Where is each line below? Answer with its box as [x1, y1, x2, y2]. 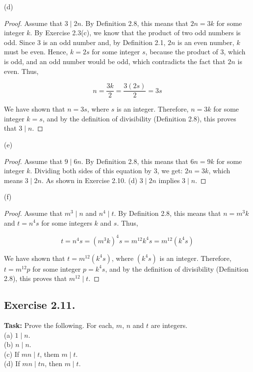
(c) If [4, 349, 20, 359]
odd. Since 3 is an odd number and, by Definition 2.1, [4, 37, 166, 47]
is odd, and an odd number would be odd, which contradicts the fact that [4, 56, 226, 66]
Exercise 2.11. [4, 297, 76, 312]
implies [158, 175, 180, 185]
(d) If [4, 358, 20, 369]
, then [45, 358, 62, 369]
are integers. [151, 320, 188, 330]
